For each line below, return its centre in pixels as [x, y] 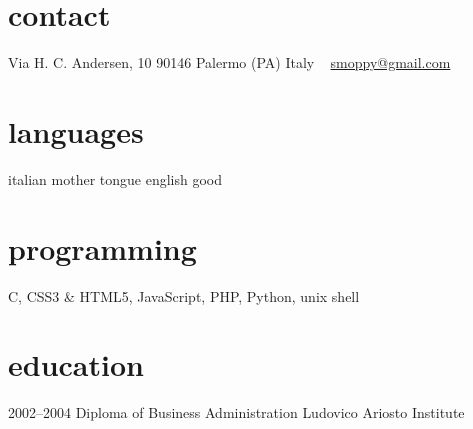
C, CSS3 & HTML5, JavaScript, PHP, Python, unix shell [184, 295]
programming [102, 247]
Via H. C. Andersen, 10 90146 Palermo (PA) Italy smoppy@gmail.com [229, 62]
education [76, 364]
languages [76, 130]
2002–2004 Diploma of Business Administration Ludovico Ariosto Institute [236, 412]
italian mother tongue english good [115, 178]
